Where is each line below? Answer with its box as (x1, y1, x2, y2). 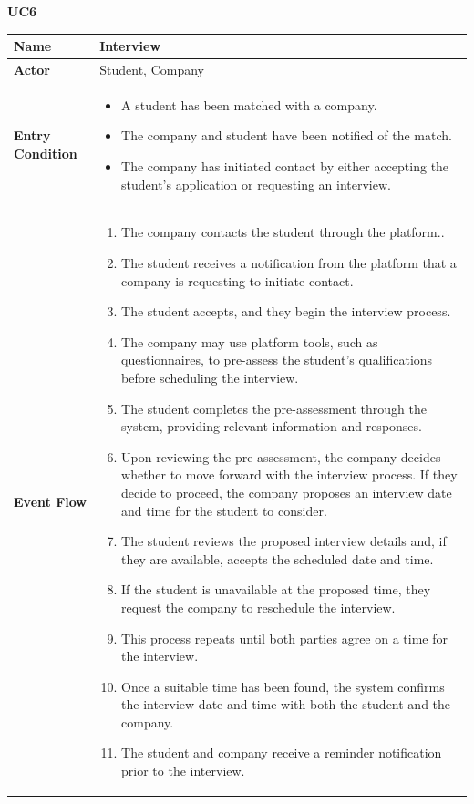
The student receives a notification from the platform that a (121, 253, 457, 272)
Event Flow (14, 491, 87, 510)
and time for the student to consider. (121, 500, 327, 520)
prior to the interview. (121, 761, 245, 780)
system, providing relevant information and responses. (121, 417, 422, 436)
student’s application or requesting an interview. (121, 174, 391, 193)
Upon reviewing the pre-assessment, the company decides (121, 447, 441, 466)
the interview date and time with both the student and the (121, 695, 451, 714)
